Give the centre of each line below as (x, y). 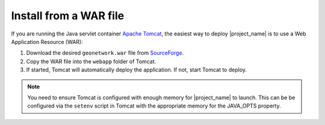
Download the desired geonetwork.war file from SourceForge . (105, 53)
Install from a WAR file (68, 16)
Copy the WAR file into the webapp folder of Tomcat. (91, 61)
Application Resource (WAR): (47, 41)
